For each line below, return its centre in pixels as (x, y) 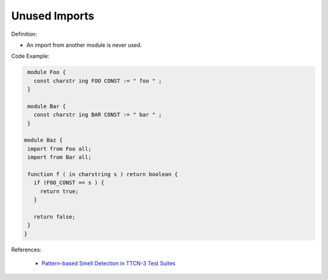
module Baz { (43, 140)
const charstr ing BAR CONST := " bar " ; (98, 115)
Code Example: (30, 56)
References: (26, 250)
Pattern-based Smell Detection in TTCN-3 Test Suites (108, 264)
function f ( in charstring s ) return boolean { (103, 174)
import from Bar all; (60, 157)
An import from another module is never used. (84, 45)
